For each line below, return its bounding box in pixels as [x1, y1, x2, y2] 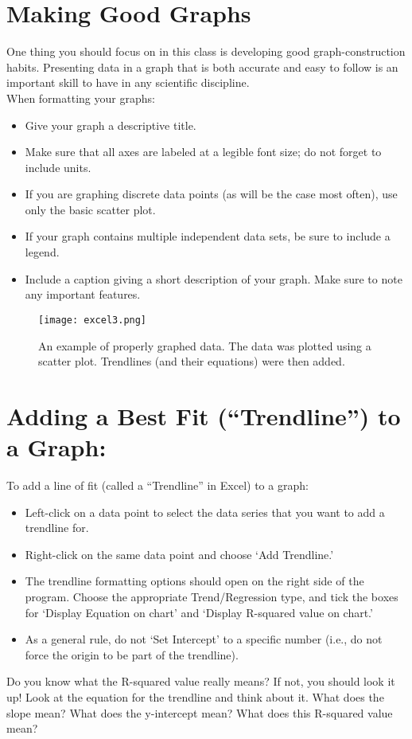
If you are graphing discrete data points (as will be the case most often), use [25, 186, 398, 202]
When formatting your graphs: [6, 89, 155, 106]
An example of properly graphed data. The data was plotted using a [38, 337, 371, 354]
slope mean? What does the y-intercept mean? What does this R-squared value [6, 704, 393, 721]
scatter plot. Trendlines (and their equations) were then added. [38, 353, 345, 369]
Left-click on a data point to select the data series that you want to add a [25, 503, 385, 520]
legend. [25, 244, 60, 260]
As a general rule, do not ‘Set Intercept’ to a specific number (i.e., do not [25, 631, 383, 647]
